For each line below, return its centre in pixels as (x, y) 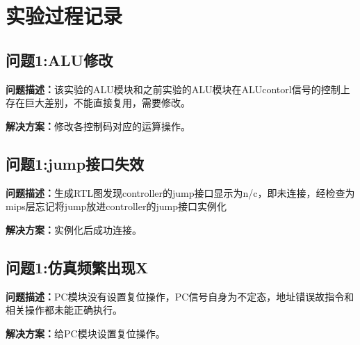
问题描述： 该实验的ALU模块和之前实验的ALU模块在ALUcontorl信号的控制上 (178, 89)
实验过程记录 (64, 16)
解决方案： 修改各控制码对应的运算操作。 (98, 126)
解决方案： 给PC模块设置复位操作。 (85, 333)
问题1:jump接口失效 (75, 163)
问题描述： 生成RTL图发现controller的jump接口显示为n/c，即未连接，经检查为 (180, 192)
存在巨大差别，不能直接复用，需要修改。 (98, 103)
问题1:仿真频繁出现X (77, 267)
